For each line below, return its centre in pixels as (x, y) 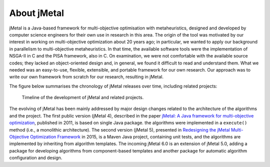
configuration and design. (36, 158)
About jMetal (37, 13)
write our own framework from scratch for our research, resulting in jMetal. (86, 77)
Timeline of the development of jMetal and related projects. (83, 97)
